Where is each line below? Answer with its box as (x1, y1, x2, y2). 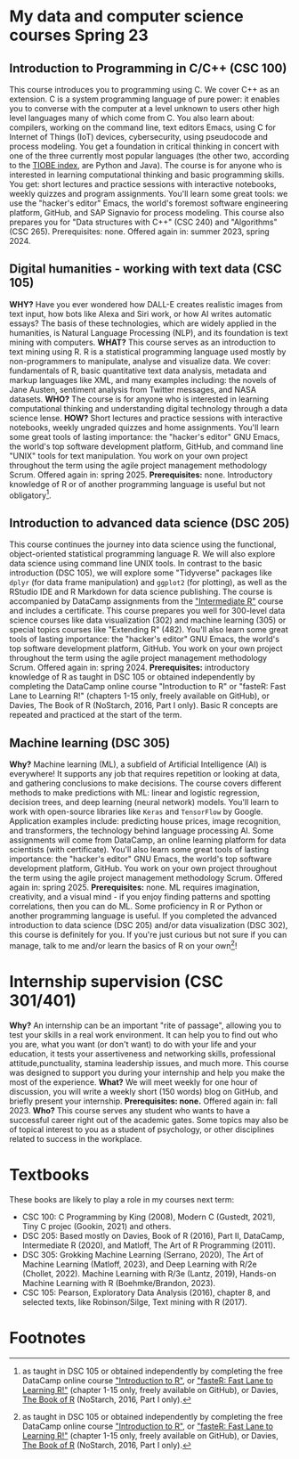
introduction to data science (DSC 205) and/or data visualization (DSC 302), (9, 920, 288, 931)
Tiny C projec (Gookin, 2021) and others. (21, 1220, 172, 1231)
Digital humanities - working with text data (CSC (9, 261, 282, 277)
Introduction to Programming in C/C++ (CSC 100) (9, 61, 287, 76)
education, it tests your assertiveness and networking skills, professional (9, 1048, 276, 1059)
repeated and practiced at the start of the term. (9, 710, 182, 721)
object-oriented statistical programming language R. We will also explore (9, 549, 276, 559)
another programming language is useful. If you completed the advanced (9, 910, 278, 921)
